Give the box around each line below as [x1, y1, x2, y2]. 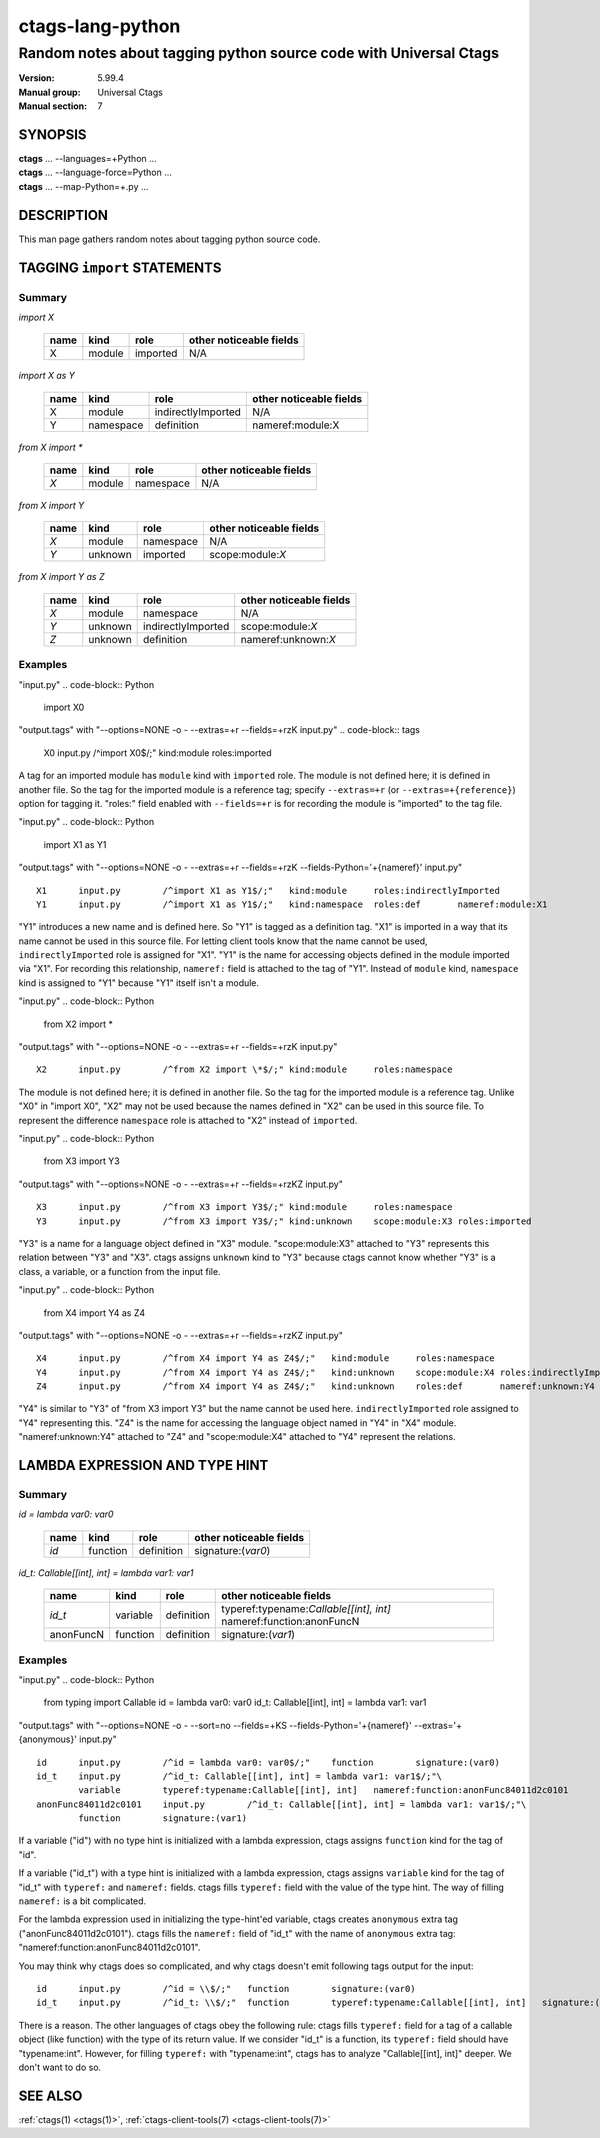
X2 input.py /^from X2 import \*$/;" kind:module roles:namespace [36, 1064, 453, 1075]
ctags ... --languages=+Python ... [18, 153, 157, 165]
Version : [18, 72, 55, 84]
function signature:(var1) [78, 1813, 248, 1824]
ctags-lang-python [18, 15, 181, 37]
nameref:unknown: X [240, 632, 337, 646]
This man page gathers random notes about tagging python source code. [18, 233, 321, 245]
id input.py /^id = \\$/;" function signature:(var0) [36, 1983, 416, 1994]
